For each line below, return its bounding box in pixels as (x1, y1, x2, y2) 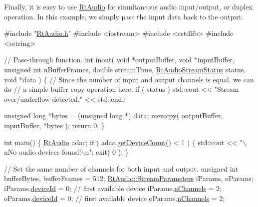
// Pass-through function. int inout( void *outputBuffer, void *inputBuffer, (4, 54, 235, 65)
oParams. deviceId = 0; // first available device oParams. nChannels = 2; (4, 193, 225, 203)
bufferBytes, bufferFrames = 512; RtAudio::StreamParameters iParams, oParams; (4, 173, 254, 184)
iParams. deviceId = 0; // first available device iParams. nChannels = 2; (4, 183, 222, 193)
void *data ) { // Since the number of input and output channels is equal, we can (4, 74, 254, 84)
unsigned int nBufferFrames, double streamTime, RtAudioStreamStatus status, (4, 64, 246, 74)
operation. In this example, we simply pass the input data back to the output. (4, 11, 243, 21)
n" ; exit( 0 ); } (85, 147, 129, 157)
